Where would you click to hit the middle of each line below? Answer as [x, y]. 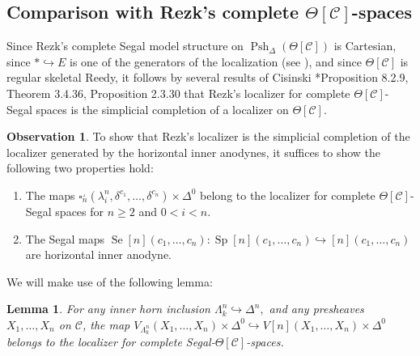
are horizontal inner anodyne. [99, 254]
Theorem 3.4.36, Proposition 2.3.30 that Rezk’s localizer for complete [178, 93]
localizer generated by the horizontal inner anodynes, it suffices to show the [194, 152]
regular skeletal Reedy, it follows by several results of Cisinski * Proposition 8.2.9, [208, 77]
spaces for [80, 211]
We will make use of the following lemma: [110, 281]
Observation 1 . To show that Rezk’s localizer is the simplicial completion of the [208, 136]
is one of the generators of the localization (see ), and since [216, 61]
